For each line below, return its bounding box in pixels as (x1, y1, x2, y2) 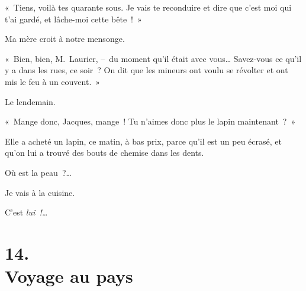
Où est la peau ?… (5, 166, 72, 178)
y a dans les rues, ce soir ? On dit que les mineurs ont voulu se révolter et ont (5, 64, 288, 76)
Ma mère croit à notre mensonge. (5, 32, 125, 45)
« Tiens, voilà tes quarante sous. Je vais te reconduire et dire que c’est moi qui (5, 1, 292, 13)
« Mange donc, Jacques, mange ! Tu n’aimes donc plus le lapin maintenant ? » (5, 115, 296, 127)
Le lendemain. (5, 95, 56, 107)
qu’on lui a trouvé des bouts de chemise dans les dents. (5, 146, 204, 159)
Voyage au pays (5, 264, 133, 288)
